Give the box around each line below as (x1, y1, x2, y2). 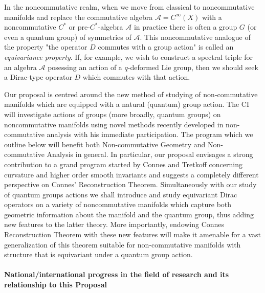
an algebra (4, 61, 37, 72)
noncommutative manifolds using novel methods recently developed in (4, 119, 224, 129)
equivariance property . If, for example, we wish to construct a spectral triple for (4, 51, 253, 62)
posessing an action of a (48, 61, 122, 72)
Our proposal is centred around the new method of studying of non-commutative (4, 88, 258, 99)
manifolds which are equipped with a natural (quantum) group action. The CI (4, 99, 249, 109)
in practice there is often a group (134, 21, 237, 32)
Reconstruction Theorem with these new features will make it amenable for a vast (4, 229, 261, 240)
